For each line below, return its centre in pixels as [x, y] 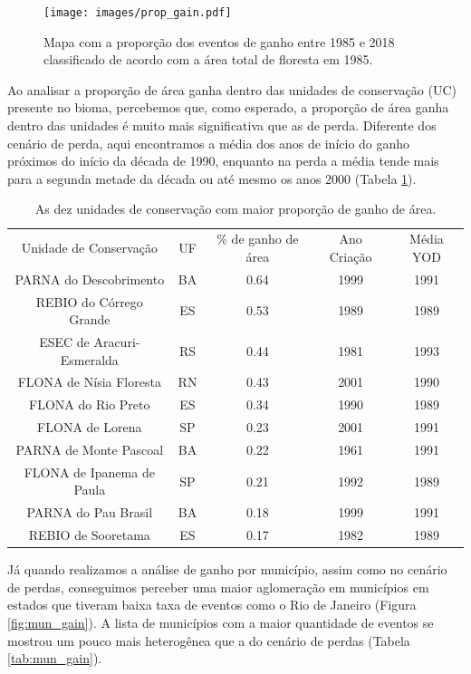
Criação [351, 256]
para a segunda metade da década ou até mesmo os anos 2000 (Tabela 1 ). [212, 178]
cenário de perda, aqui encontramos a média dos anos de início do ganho [209, 143]
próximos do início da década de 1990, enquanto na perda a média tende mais [223, 161]
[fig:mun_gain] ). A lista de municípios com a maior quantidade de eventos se [221, 622]
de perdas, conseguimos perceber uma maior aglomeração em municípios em [218, 587]
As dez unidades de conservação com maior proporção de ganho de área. [235, 209]
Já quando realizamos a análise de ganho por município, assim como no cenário [227, 569]
